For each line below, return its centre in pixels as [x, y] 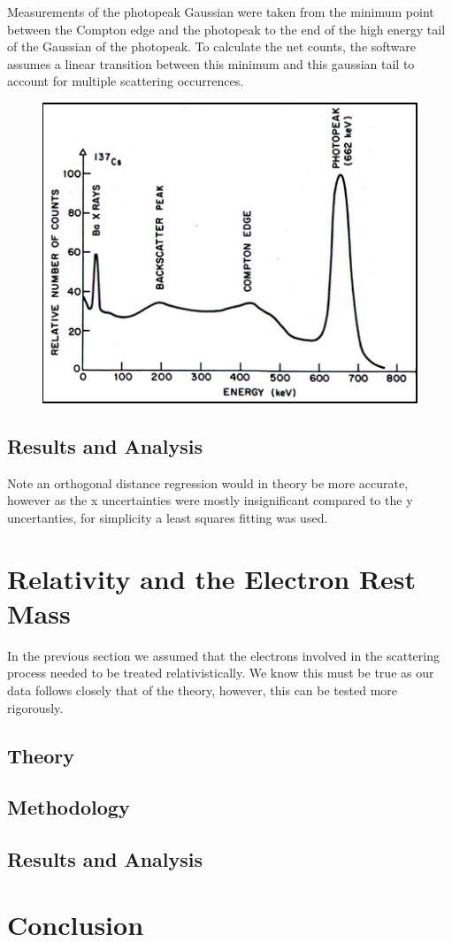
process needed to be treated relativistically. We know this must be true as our [221, 673]
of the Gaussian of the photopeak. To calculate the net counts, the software [212, 46]
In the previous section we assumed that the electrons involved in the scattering [223, 655]
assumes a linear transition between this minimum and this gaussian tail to [211, 63]
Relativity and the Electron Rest [212, 578]
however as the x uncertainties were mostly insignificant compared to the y [210, 500]
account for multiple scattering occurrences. [126, 81]
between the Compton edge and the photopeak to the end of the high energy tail [226, 29]
